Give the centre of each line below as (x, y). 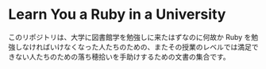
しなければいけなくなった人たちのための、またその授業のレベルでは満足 (133, 47)
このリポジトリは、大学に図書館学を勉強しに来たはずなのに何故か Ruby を (130, 37)
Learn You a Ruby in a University (117, 15)
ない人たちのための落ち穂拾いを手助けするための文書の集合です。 (122, 56)
